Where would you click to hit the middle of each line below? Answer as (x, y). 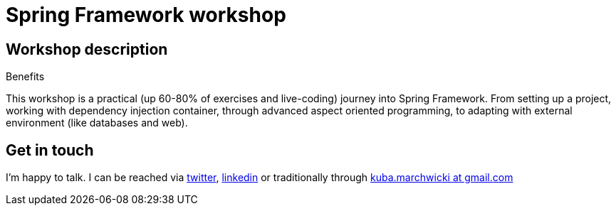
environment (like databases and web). (97, 123)
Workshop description (87, 49)
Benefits (25, 77)
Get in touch (50, 150)
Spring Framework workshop (146, 15)
